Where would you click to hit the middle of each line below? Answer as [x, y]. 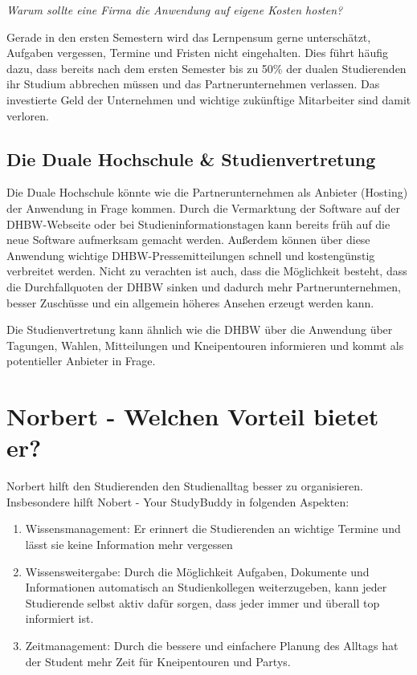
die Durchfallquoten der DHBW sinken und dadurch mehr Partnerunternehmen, [204, 286]
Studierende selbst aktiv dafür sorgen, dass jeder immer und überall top [202, 602]
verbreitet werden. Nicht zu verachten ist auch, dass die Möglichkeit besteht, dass [207, 271]
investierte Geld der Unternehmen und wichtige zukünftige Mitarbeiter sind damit [209, 99]
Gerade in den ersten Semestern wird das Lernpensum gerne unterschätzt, [189, 37]
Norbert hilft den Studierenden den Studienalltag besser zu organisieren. [185, 486]
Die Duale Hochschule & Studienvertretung [191, 159]
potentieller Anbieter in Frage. [81, 361]
